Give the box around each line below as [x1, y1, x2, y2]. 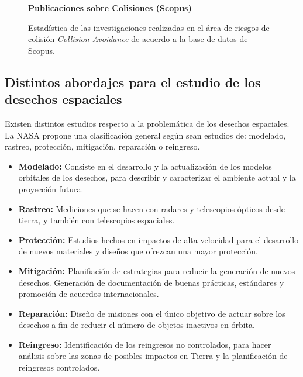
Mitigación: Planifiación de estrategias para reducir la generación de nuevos [18, 264, 295, 276]
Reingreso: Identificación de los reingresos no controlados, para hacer [18, 338, 271, 350]
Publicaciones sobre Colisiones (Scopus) [28, 2, 192, 13]
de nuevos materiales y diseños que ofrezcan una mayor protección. [18, 245, 258, 257]
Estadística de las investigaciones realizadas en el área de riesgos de [28, 21, 270, 33]
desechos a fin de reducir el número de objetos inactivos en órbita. [18, 319, 255, 331]
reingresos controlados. [18, 361, 100, 373]
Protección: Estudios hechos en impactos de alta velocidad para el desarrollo [18, 233, 299, 245]
